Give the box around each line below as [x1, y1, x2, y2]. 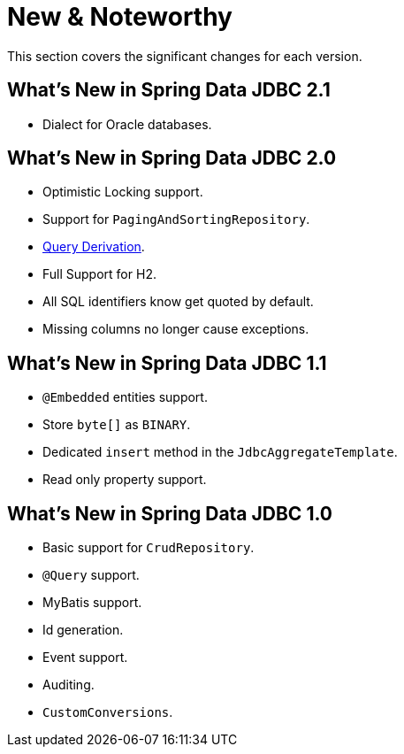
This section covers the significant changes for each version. [7, 48, 362, 64]
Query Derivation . [42, 239, 145, 255]
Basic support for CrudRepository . [42, 540, 255, 556]
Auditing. [42, 677, 95, 693]
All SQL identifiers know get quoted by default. [42, 294, 314, 310]
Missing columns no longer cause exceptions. [42, 321, 309, 337]
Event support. [42, 650, 128, 666]
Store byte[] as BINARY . [42, 417, 191, 433]
